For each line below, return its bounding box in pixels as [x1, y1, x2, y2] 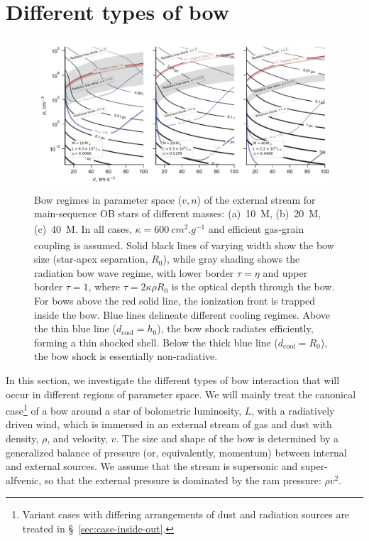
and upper [263, 265, 308, 280]
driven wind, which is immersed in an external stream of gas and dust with [6, 417, 332, 432]
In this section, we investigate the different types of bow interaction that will [6, 372, 340, 387]
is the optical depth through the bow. [171, 279, 335, 294]
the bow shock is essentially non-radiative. [34, 349, 218, 364]
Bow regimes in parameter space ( [34, 192, 182, 207]
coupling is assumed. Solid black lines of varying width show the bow [34, 237, 334, 252]
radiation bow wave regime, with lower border [34, 265, 234, 280]
